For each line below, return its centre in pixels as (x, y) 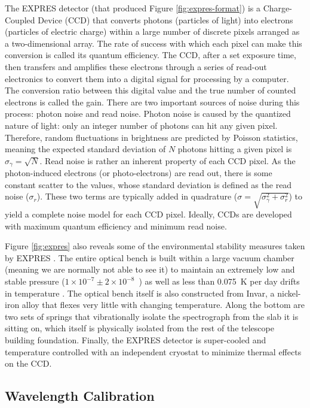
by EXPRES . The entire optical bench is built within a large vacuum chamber (150, 257)
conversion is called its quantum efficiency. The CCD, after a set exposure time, (151, 55)
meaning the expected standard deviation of (85, 149)
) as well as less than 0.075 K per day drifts (219, 281)
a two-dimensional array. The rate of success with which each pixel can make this (154, 43)
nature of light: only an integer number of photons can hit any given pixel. (141, 125)
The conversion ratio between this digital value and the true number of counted (151, 90)
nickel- (289, 293)
